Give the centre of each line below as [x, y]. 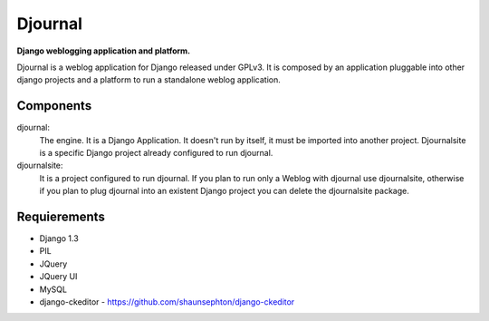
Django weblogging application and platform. [104, 51]
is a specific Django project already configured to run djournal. [156, 153]
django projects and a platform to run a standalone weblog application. [149, 80]
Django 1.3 [59, 238]
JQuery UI [58, 277]
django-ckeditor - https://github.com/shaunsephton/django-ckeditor [167, 302]
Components [54, 106]
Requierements [61, 217]
